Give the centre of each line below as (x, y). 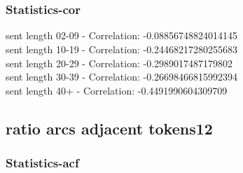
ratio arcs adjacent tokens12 (109, 128)
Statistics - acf (42, 163)
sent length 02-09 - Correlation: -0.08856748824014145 (122, 35)
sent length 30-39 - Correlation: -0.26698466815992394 (122, 77)
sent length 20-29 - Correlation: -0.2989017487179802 (119, 63)
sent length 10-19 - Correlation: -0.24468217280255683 (122, 49)
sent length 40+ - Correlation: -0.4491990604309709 (117, 90)
